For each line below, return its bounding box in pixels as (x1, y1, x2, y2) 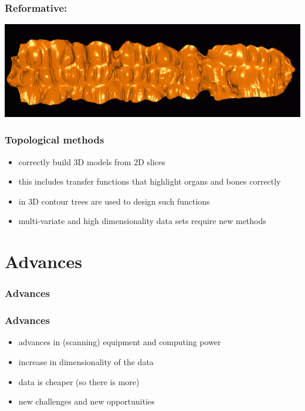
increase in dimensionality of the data (18, 355, 154, 367)
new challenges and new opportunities (18, 395, 155, 407)
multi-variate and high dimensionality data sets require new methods (18, 215, 266, 227)
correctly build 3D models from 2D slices (18, 155, 165, 168)
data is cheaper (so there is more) (18, 375, 140, 387)
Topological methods (5, 132, 104, 147)
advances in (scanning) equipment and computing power (18, 336, 221, 348)
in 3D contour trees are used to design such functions (18, 195, 210, 207)
